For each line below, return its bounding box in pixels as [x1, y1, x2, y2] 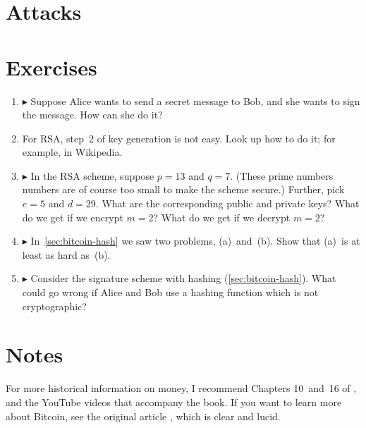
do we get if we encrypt [22, 209, 123, 224]
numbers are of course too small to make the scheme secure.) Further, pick [22, 182, 345, 197]
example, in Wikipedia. [22, 145, 123, 159]
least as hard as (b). [22, 247, 111, 262]
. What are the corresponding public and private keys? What [95, 196, 360, 211]
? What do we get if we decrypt [153, 209, 291, 224]
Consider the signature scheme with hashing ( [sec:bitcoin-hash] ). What [30, 271, 336, 286]
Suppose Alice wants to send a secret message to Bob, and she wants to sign [30, 93, 360, 108]
